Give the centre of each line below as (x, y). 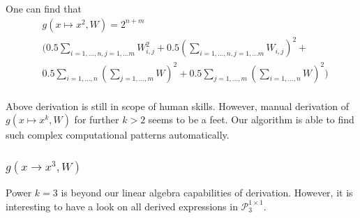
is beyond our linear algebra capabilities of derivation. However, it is (207, 193)
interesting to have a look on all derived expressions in (122, 206)
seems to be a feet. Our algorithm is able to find (251, 119)
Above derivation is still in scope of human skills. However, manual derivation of (178, 106)
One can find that (44, 8)
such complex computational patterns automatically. (118, 135)
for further (97, 119)
